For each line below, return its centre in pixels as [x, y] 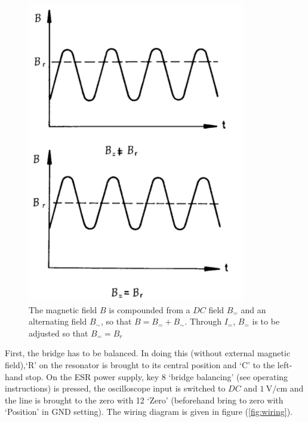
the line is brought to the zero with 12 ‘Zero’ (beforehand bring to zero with [144, 400]
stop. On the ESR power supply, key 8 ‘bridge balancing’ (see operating [157, 376]
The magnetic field [63, 309]
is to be [266, 321]
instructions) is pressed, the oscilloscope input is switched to [115, 388]
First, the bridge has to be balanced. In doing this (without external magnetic [148, 353]
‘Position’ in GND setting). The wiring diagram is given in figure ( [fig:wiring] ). [149, 412]
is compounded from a [150, 309]
